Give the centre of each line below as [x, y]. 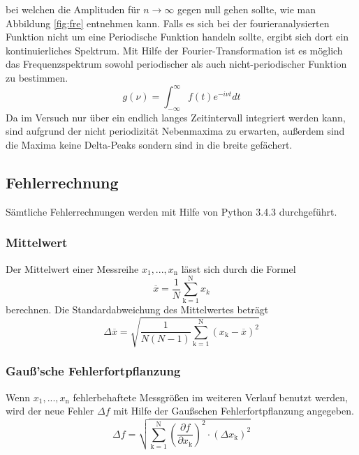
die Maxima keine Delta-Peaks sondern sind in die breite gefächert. [149, 145]
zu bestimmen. [37, 77]
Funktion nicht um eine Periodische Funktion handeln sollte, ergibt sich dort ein [177, 37]
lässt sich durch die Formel [239, 268]
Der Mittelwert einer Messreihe [72, 268]
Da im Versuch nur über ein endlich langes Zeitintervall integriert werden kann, [176, 117]
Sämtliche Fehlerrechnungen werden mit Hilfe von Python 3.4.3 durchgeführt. [171, 211]
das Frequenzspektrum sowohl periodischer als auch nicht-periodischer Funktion [176, 64]
